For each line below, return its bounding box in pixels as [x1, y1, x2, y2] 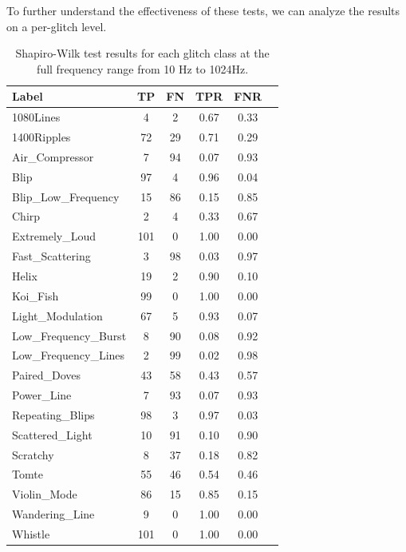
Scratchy [12, 446, 54, 463]
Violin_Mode [12, 486, 77, 502]
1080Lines [12, 109, 61, 125]
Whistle [12, 525, 50, 542]
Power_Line [12, 387, 72, 403]
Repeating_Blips [12, 406, 95, 423]
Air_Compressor [12, 148, 94, 165]
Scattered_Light [12, 426, 93, 443]
